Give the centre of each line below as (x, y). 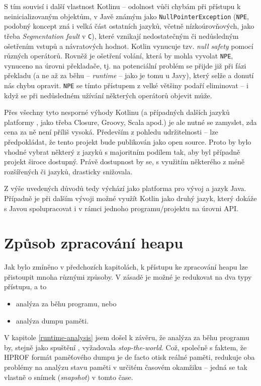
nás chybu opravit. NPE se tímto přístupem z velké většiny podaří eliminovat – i (126, 85)
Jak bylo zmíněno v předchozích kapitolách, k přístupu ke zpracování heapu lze (126, 267)
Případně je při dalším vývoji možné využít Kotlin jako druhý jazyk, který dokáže (130, 198)
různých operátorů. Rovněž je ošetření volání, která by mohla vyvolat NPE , (119, 56)
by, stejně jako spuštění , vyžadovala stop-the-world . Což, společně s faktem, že (125, 347)
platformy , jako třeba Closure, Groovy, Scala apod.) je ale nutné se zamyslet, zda (130, 122)
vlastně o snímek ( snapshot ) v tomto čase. (69, 377)
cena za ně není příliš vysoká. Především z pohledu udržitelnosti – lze (111, 132)
